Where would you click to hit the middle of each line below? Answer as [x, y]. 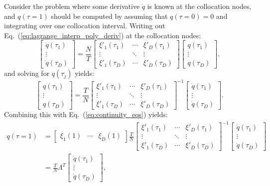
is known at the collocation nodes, [199, 6]
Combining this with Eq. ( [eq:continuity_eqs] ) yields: [86, 114]
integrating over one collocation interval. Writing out [85, 26]
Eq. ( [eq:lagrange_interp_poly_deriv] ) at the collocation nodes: [103, 35]
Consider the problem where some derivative [72, 6]
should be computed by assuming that [109, 16]
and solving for [27, 73]
